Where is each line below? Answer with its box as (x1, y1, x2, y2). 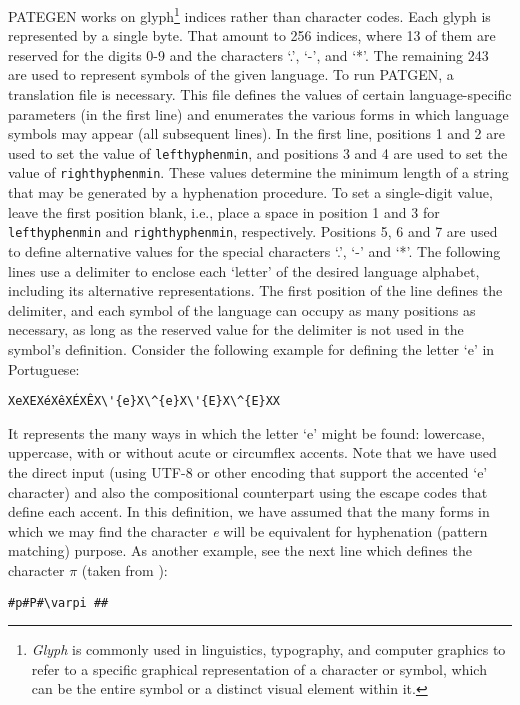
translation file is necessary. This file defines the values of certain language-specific (8, 84, 512, 105)
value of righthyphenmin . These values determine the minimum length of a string (8, 162, 509, 183)
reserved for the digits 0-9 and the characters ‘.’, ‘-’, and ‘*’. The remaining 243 (8, 44, 489, 65)
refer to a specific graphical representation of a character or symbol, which (31, 658, 487, 679)
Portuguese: (8, 358, 80, 379)
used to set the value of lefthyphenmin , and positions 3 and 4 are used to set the (8, 142, 508, 163)
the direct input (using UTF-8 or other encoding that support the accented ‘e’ (8, 461, 488, 482)
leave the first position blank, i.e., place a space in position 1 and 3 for (8, 201, 440, 222)
